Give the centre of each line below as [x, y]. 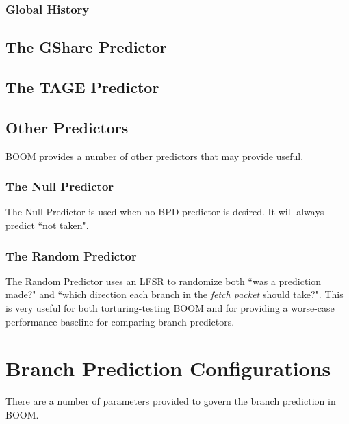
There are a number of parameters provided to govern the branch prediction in [171, 401]
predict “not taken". [47, 225]
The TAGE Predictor [82, 87]
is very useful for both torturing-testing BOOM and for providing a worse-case [170, 308]
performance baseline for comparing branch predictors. [120, 321]
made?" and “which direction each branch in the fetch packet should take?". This [174, 294]
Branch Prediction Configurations [168, 368]
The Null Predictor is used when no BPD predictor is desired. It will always [165, 212]
